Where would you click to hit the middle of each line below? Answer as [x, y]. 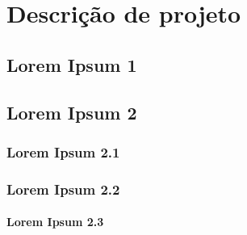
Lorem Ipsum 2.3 [55, 222]
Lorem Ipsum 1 [72, 64]
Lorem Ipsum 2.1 [63, 151]
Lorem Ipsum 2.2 [63, 189]
